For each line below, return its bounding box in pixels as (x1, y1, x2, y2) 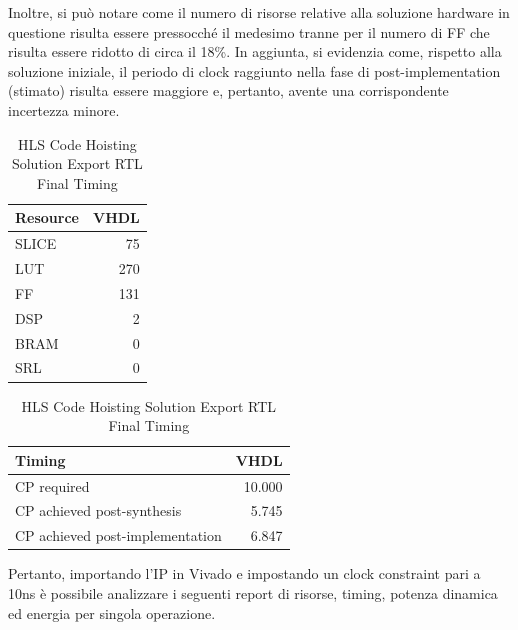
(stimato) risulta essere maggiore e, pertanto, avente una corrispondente (8, 80, 449, 101)
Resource (15, 207, 79, 228)
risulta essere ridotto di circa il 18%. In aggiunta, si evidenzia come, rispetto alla (8, 41, 502, 62)
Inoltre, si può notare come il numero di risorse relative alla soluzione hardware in (8, 2, 510, 22)
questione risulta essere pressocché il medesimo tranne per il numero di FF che (8, 21, 490, 42)
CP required (15, 475, 90, 496)
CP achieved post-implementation (15, 525, 222, 546)
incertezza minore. (8, 99, 120, 120)
